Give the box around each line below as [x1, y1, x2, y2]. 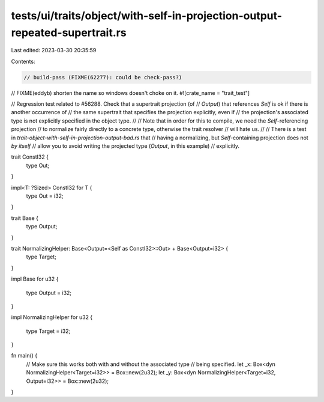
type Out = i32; [26, 192, 64, 199]
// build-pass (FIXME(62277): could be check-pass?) [23, 74, 182, 81]
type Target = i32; [26, 327, 71, 335]
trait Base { [11, 214, 39, 222]
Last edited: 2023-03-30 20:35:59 [11, 47, 97, 54]
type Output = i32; [26, 289, 72, 296]
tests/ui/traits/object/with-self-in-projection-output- [11, 9, 282, 22]
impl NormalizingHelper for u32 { [11, 314, 93, 321]
